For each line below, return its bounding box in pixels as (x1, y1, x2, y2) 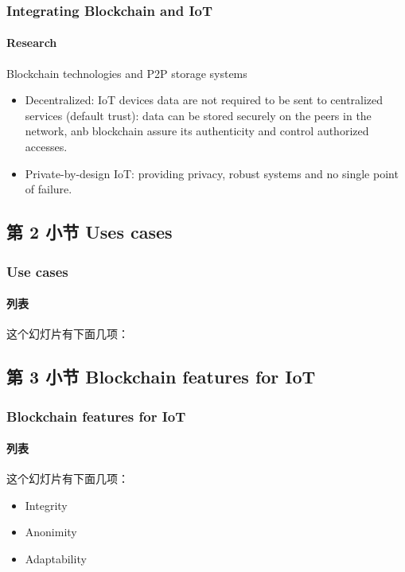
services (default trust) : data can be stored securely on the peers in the (25, 107, 372, 123)
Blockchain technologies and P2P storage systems (6, 64, 247, 81)
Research (6, 34, 57, 51)
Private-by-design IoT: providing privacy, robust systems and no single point (25, 165, 399, 181)
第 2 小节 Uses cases (6, 220, 173, 244)
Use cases (6, 261, 68, 281)
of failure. (25, 181, 72, 197)
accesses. (25, 138, 68, 155)
